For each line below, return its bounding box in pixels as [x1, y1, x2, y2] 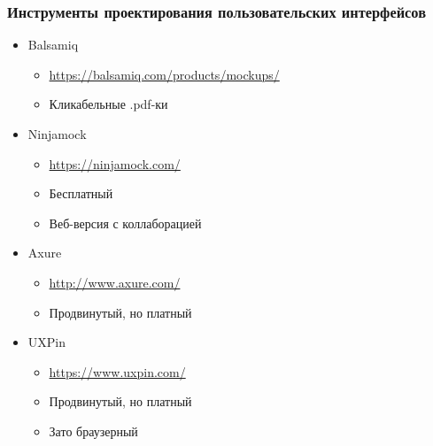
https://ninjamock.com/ [49, 154, 181, 173]
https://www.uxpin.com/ [49, 362, 186, 381]
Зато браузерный [49, 421, 138, 440]
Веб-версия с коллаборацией [49, 213, 202, 232]
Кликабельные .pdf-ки [49, 95, 168, 113]
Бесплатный [49, 184, 113, 203]
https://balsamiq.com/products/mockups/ [49, 65, 280, 83]
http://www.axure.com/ [49, 273, 181, 291]
